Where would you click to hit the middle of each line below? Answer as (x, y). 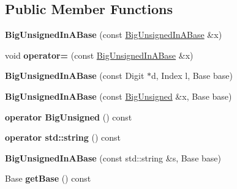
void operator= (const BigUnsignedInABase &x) (99, 55)
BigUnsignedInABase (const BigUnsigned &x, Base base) (118, 96)
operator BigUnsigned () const (69, 117)
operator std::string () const (63, 137)
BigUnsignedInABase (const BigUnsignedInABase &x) (114, 35)
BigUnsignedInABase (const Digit (75, 76)
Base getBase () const (48, 178)
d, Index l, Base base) (192, 76)
